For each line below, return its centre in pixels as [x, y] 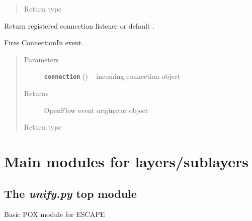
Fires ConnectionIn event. [44, 42]
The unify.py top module [70, 193]
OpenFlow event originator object [96, 110]
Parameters [41, 59]
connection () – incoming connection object [112, 76]
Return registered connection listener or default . [79, 25]
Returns [36, 93]
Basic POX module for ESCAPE [55, 214]
